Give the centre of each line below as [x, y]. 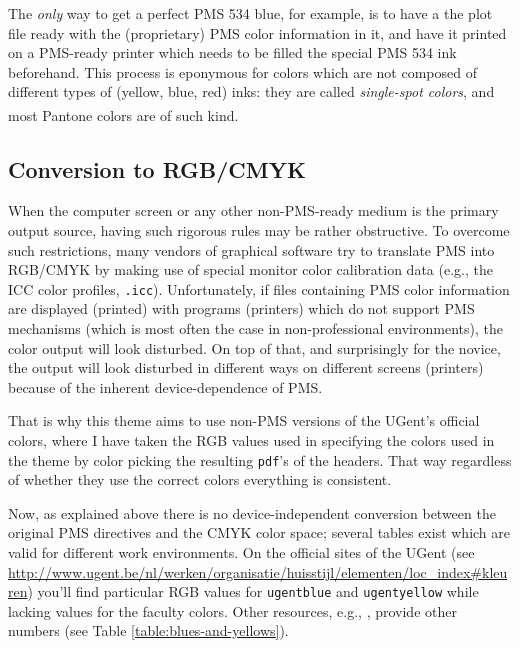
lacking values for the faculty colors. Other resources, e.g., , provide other [232, 610]
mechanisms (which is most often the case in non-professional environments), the [255, 328]
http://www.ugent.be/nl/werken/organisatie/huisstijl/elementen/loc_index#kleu [258, 571]
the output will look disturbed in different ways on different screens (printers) [246, 367]
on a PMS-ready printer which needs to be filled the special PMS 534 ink [232, 52]
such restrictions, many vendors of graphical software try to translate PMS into [251, 249]
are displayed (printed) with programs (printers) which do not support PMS [241, 308]
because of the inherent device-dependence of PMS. [165, 386]
